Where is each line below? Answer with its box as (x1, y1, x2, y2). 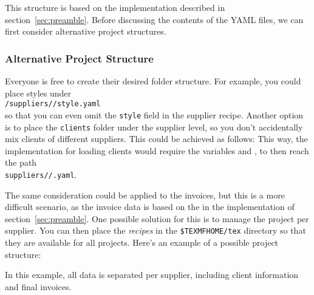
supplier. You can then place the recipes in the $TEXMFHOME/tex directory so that (5, 224, 306, 237)
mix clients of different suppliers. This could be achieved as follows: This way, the (5, 132, 308, 145)
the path (5, 156, 37, 169)
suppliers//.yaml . (5, 168, 77, 180)
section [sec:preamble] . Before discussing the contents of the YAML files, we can (5, 13, 304, 25)
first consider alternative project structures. (5, 25, 166, 38)
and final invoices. (5, 280, 72, 293)
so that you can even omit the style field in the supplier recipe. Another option (5, 108, 304, 121)
